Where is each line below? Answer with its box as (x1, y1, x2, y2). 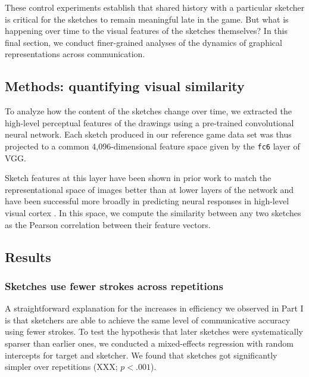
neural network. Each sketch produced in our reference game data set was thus (5, 128, 292, 141)
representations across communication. (5, 48, 145, 60)
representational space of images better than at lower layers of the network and (5, 183, 294, 195)
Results (5, 247, 51, 266)
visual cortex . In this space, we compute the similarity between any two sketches (5, 206, 301, 219)
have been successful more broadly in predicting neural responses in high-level (5, 195, 289, 207)
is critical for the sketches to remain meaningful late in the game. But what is (5, 13, 289, 25)
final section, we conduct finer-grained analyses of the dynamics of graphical (5, 36, 282, 48)
